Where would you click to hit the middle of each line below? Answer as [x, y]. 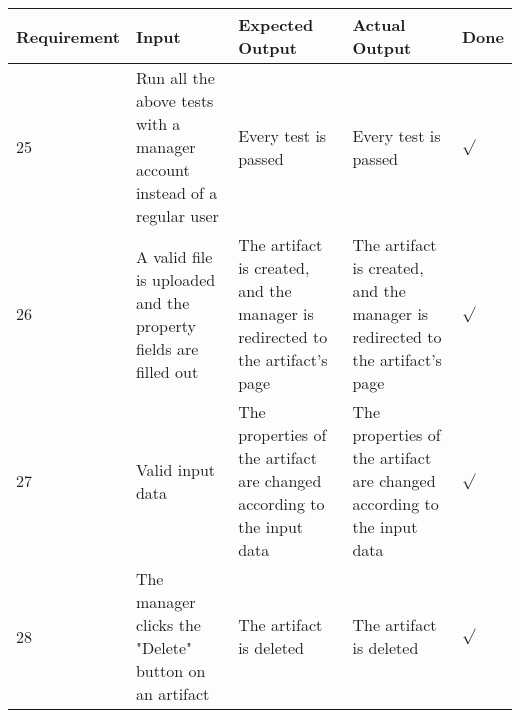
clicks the [168, 624]
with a [158, 123]
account [162, 169]
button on [170, 670]
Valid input [175, 469]
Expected [276, 24]
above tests [174, 100]
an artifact [172, 693]
